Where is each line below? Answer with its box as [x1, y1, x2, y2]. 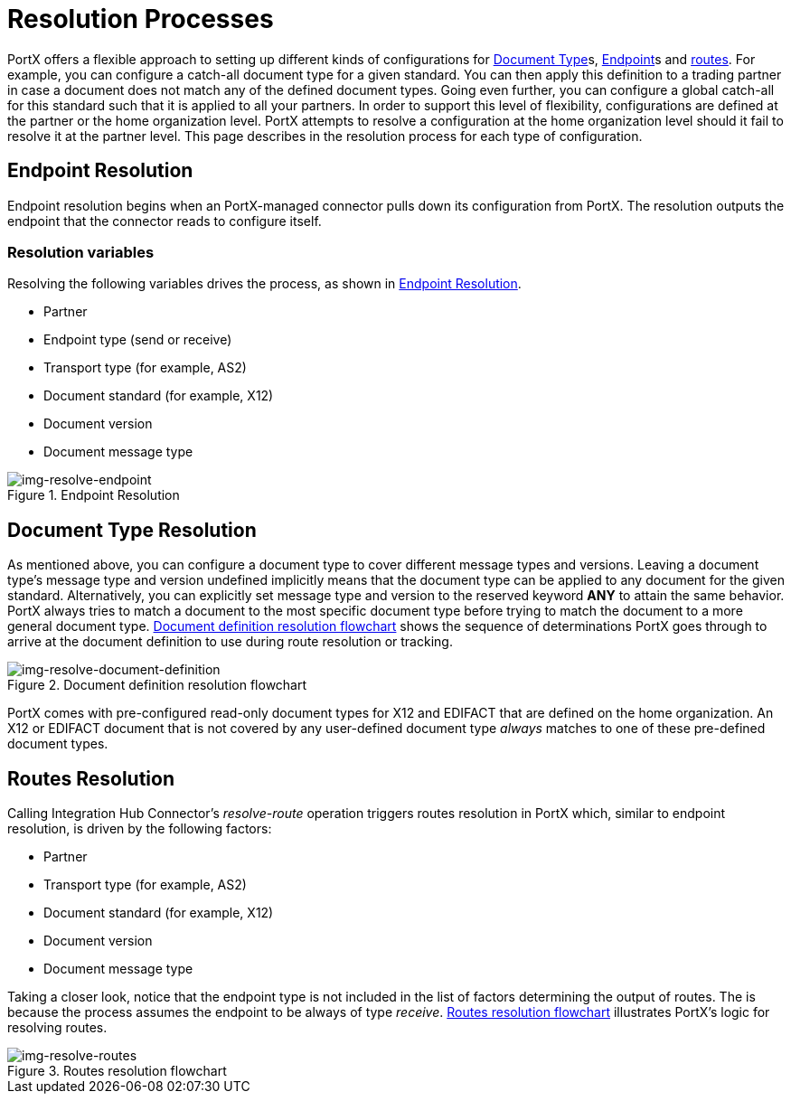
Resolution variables [7, 242, 155, 261]
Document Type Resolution [7, 518, 257, 541]
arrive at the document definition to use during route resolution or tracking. [7, 634, 453, 650]
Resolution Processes [7, 4, 274, 34]
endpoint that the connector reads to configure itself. [7, 212, 322, 229]
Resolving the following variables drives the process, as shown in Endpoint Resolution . [7, 276, 522, 292]
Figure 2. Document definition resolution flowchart [7, 677, 307, 693]
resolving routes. [7, 1020, 108, 1036]
